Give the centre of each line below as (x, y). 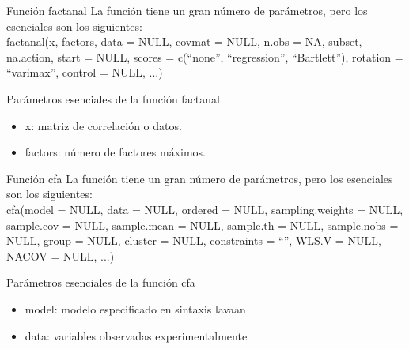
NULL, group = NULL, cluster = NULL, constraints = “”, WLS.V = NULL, (194, 240)
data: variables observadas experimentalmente (136, 335)
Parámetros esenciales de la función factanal (113, 98)
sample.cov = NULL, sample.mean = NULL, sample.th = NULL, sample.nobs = (203, 225)
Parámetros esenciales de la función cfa (101, 282)
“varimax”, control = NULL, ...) (85, 72)
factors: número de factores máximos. (116, 152)
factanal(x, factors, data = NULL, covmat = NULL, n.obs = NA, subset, (184, 41)
